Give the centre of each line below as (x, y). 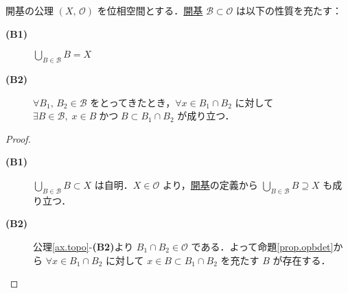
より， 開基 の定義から (210, 184)
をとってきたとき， (133, 102)
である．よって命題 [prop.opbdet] (262, 246)
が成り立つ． (206, 116)
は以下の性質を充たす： (289, 10)
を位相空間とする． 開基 (150, 10)
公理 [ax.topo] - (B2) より (83, 246)
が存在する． (302, 260)
